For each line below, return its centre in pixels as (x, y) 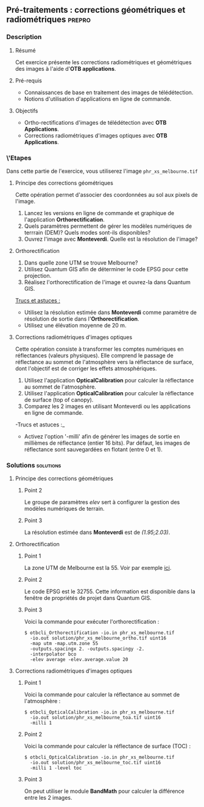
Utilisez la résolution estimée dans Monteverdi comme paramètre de (110, 312)
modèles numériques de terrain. (64, 509)
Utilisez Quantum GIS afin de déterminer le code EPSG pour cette (106, 269)
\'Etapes (19, 158)
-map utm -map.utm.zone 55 (64, 644)
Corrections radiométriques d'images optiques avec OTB (96, 135)
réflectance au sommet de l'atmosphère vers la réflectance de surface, (104, 362)
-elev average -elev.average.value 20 (79, 660)
